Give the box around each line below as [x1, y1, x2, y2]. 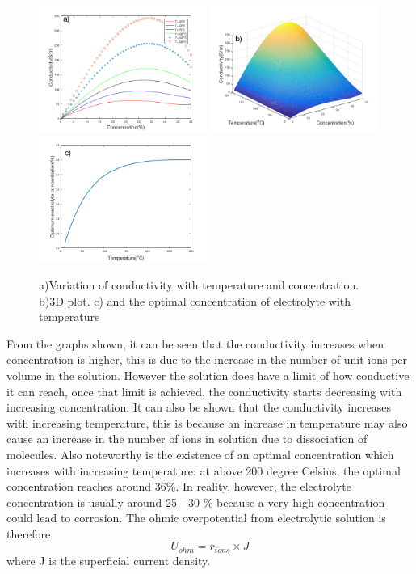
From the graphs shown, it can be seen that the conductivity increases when [6, 335, 384, 352]
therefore [6, 525, 51, 542]
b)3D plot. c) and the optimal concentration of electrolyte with [39, 292, 351, 309]
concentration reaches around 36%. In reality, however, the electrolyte [6, 478, 351, 495]
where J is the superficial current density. [6, 551, 211, 568]
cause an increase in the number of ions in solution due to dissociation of [6, 430, 368, 447]
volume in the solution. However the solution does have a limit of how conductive [6, 366, 410, 383]
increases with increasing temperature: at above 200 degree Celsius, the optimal [6, 462, 401, 479]
